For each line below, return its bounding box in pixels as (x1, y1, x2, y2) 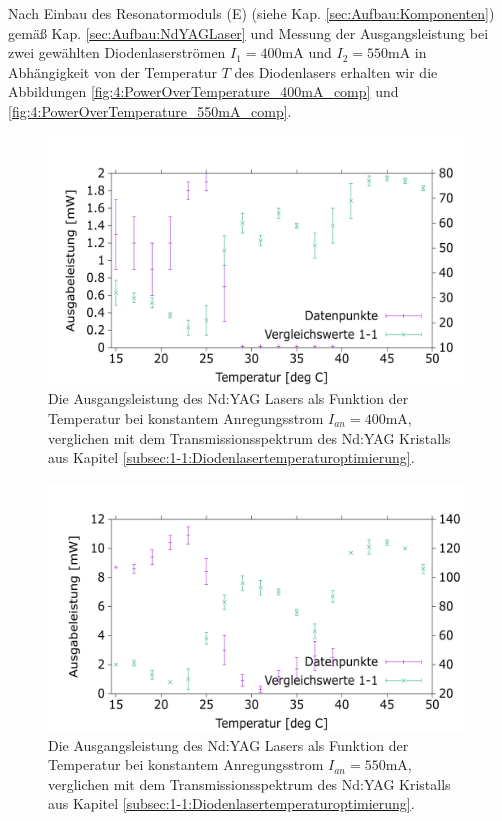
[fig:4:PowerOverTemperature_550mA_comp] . (8, 100, 292, 121)
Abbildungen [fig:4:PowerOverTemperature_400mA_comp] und (8, 81, 399, 102)
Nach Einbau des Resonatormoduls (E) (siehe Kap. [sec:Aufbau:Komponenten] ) (8, 3, 495, 23)
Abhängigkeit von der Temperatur (8, 61, 217, 82)
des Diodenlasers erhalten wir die (234, 61, 438, 82)
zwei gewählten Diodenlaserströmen (8, 42, 226, 63)
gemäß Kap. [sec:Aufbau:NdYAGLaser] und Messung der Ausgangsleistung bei (8, 22, 489, 43)
